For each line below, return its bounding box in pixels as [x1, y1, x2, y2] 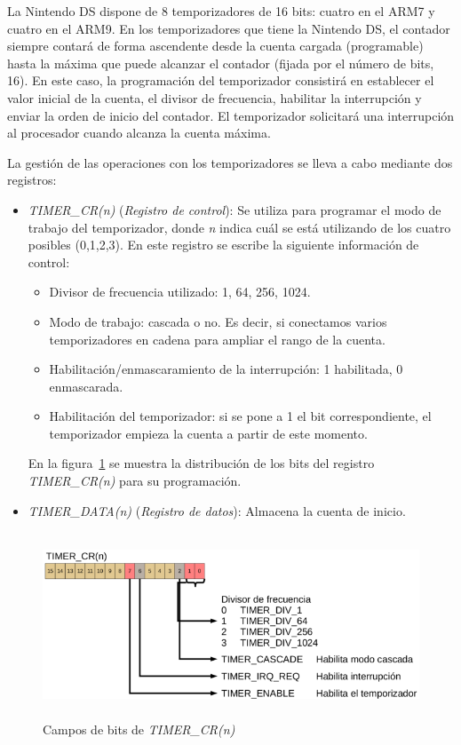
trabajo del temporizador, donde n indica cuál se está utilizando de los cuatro [28, 218, 451, 236]
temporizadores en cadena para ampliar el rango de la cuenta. [49, 329, 385, 348]
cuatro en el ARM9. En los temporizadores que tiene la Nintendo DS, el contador [7, 19, 450, 37]
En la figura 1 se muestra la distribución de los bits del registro [28, 454, 375, 472]
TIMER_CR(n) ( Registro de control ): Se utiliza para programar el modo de [28, 200, 441, 218]
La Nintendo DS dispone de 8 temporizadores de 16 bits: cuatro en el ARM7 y [7, 2, 435, 20]
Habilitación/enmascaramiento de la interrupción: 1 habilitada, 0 [49, 360, 403, 378]
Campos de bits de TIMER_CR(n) [43, 719, 235, 738]
